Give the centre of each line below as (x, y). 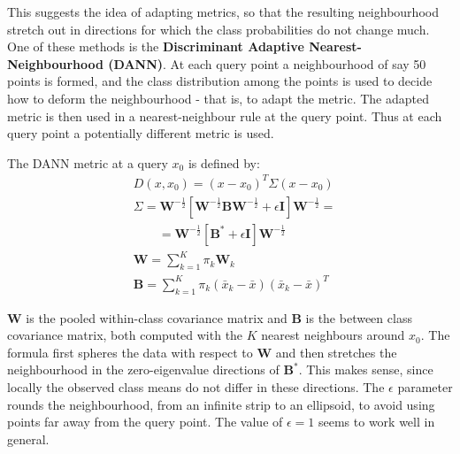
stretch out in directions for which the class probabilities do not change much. (218, 29)
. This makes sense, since (366, 369)
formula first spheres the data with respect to (130, 352)
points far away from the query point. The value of (145, 422)
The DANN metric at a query (88, 162)
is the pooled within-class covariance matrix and (157, 317)
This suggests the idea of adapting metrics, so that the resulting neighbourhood (223, 12)
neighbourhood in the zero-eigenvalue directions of (143, 369)
